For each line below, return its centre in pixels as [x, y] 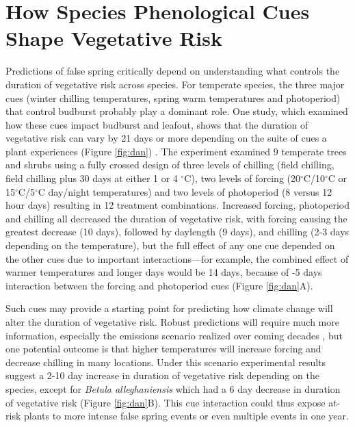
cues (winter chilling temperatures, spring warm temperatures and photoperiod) [173, 98]
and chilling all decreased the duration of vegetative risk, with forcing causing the [176, 218]
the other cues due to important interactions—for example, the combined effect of [177, 258]
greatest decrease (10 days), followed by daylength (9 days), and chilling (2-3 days [177, 232]
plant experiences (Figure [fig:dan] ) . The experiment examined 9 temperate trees [176, 151]
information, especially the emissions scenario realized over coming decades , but [174, 335]
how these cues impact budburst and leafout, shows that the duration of [157, 124]
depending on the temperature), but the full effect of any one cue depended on [170, 245]
